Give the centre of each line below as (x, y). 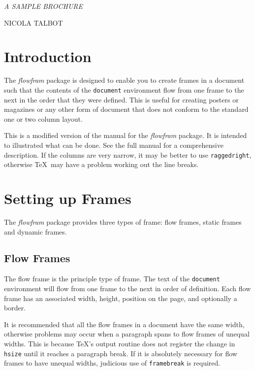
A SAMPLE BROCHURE (43, 6)
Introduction (48, 56)
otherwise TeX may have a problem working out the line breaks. (101, 164)
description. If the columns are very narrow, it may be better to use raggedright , (128, 154)
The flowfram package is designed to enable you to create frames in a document (124, 80)
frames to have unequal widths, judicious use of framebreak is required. (112, 363)
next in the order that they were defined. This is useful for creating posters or (121, 99)
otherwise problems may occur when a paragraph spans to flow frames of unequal (127, 334)
